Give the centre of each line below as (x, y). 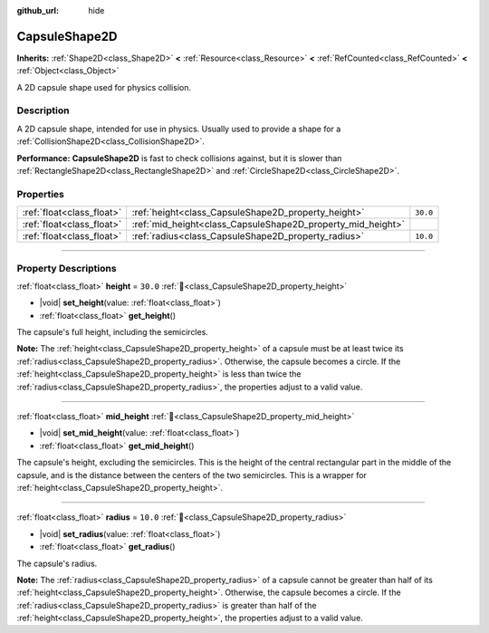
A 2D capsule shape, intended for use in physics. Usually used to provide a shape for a (179, 129)
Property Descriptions (67, 268)
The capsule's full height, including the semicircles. (112, 332)
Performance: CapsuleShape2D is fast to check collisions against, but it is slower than (179, 158)
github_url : (38, 10)
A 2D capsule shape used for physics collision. (104, 87)
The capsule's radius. (57, 563)
